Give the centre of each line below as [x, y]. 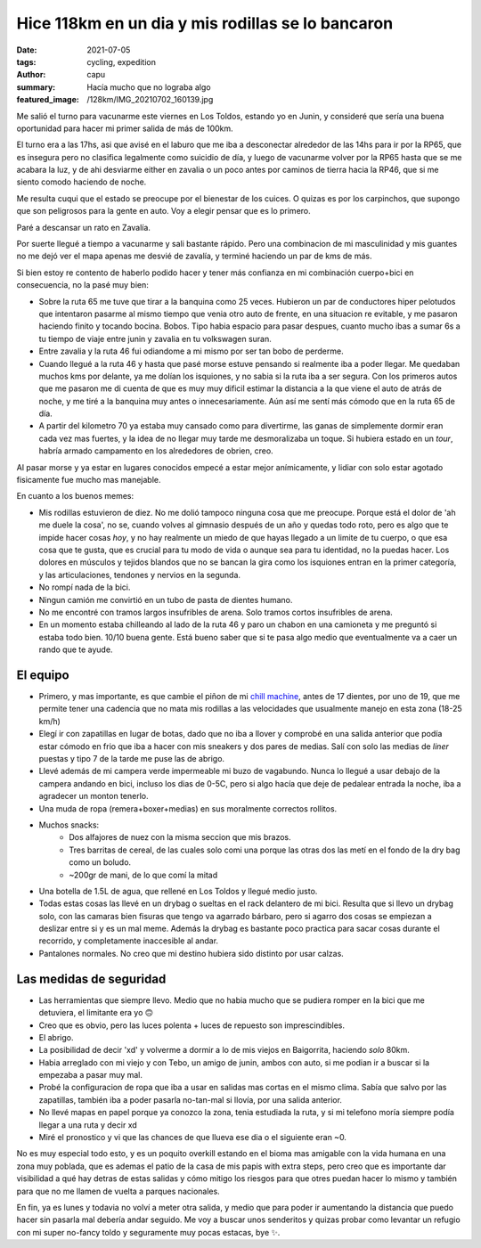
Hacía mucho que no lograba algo [149, 87]
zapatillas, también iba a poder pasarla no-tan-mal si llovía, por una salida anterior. [191, 1099]
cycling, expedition [121, 61]
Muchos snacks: [69, 825]
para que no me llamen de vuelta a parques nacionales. [118, 1191]
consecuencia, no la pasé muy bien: [82, 285]
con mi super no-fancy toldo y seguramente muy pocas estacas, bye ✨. [148, 1232]
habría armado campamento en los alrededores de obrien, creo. [156, 451]
